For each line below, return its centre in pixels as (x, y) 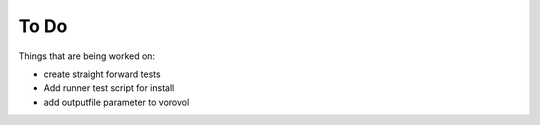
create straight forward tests (102, 74)
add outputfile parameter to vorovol (116, 102)
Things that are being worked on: (86, 56)
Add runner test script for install (109, 88)
